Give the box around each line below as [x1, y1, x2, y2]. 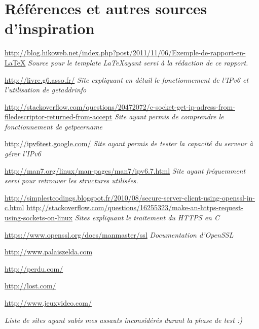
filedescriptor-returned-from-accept [5, 111, 113, 122]
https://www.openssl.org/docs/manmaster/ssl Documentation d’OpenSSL [5, 229, 234, 240]
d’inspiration [5, 18, 95, 39]
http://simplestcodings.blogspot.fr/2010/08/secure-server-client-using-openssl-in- [5, 192, 255, 203]
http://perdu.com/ [5, 263, 63, 274]
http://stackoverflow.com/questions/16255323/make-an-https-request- [26, 202, 243, 213]
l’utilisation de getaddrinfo [5, 84, 87, 95]
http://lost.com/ [5, 280, 56, 291]
